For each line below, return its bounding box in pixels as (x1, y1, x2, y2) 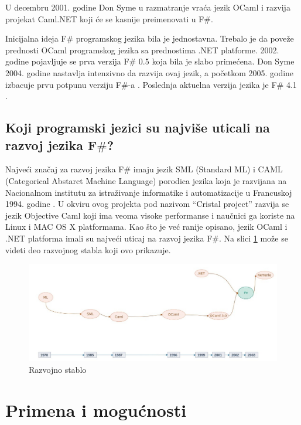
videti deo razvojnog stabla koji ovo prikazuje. (5, 243, 171, 256)
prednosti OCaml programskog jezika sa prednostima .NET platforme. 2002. (5, 43, 279, 56)
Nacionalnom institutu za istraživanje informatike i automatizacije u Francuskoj (5, 186, 292, 198)
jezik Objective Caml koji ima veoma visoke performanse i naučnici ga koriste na (5, 209, 295, 221)
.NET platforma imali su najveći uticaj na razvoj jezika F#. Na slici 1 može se (5, 232, 288, 244)
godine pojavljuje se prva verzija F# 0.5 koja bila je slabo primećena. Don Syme (5, 55, 295, 67)
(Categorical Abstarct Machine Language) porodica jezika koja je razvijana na (5, 174, 287, 186)
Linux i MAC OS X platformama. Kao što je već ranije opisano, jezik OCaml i (5, 220, 288, 233)
